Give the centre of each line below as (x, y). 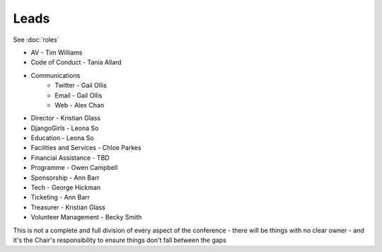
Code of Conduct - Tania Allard (76, 62)
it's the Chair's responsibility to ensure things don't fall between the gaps (120, 240)
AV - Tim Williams (57, 52)
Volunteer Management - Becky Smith (86, 217)
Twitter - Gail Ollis (81, 86)
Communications (56, 75)
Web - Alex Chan (80, 105)
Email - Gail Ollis (79, 95)
